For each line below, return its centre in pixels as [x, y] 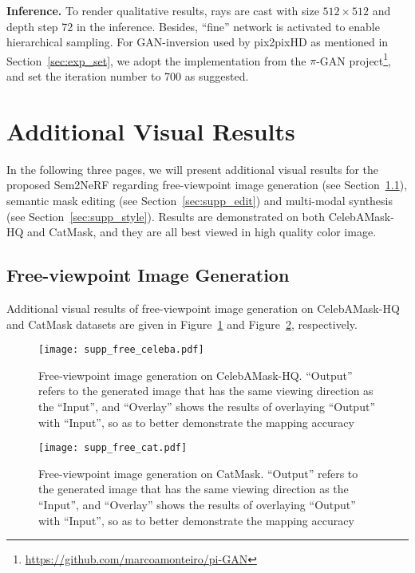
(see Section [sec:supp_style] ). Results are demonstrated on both [166, 216]
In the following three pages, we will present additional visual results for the [193, 169]
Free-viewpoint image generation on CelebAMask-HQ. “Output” [196, 375]
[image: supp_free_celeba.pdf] [121, 350]
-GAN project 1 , [354, 59]
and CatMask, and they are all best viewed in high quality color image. [202, 232]
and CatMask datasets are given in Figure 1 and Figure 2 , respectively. [182, 324]
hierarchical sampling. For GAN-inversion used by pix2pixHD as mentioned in [198, 42]
